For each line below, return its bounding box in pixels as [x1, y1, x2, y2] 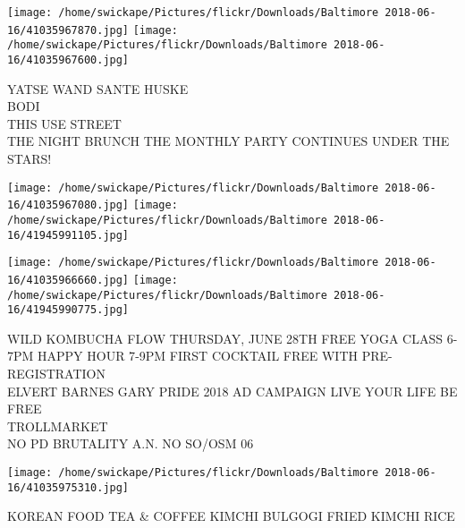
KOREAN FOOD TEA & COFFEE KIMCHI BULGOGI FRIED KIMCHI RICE [7, 507, 455, 525]
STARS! [7, 149, 52, 167]
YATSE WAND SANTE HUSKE [7, 79, 189, 98]
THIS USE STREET [7, 114, 122, 132]
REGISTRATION [7, 364, 106, 383]
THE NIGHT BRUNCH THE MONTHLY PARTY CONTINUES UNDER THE [7, 132, 450, 150]
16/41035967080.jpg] [7, 199, 130, 212]
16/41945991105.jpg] [7, 228, 130, 242]
